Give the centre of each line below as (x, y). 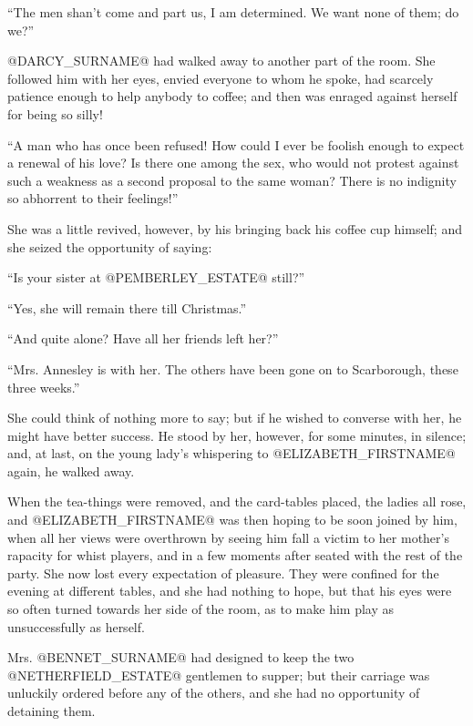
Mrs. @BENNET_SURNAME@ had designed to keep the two (181, 657)
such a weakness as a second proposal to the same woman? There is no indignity (232, 180)
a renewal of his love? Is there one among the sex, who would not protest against (233, 163)
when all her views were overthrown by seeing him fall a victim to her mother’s (228, 537)
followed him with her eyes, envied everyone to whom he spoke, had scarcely (221, 78)
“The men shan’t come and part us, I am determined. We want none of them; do (233, 12)
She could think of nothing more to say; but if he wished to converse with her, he (235, 418)
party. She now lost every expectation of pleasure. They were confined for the (223, 573)
